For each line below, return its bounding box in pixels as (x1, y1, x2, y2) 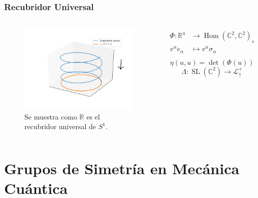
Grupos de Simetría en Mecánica (4, 157, 240, 178)
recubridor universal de (24, 121, 96, 132)
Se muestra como (24, 111, 77, 122)
